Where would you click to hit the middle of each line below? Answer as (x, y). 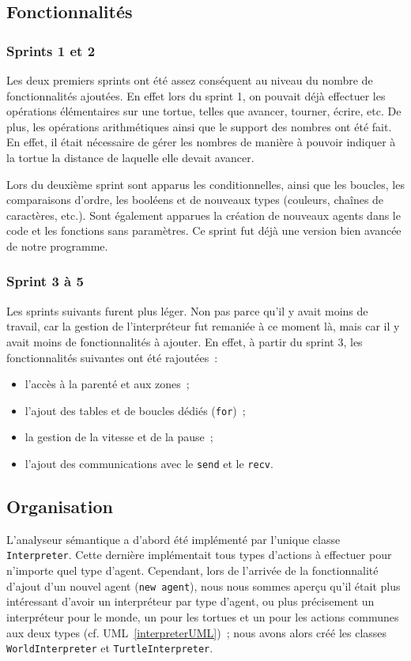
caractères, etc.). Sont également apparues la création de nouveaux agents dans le (204, 215)
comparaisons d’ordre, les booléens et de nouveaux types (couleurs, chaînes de (195, 200)
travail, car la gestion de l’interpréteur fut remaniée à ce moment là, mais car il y (203, 326)
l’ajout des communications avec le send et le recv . (149, 463)
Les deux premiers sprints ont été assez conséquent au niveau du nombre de (190, 80)
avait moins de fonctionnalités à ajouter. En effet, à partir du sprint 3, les (185, 341)
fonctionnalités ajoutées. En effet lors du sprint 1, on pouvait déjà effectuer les (196, 95)
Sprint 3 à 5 (45, 281)
